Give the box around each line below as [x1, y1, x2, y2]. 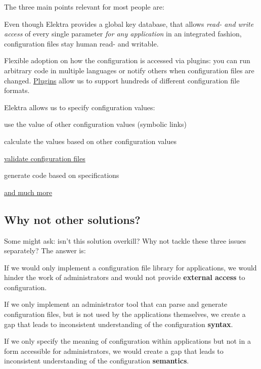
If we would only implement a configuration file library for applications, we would [4, 262, 257, 272]
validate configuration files [4, 153, 85, 163]
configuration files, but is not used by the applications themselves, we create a [4, 309, 246, 319]
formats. [4, 85, 30, 96]
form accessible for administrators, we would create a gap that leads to [4, 345, 224, 356]
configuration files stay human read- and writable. [4, 38, 159, 49]
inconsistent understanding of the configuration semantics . [4, 355, 189, 366]
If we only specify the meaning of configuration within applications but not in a [4, 336, 251, 346]
